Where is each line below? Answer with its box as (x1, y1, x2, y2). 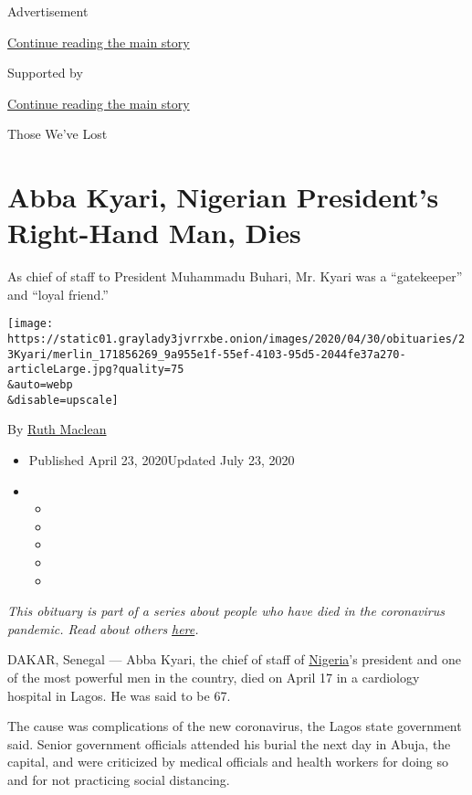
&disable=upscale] (7, 393, 119, 407)
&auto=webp (7, 378, 73, 392)
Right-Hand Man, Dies (7, 214, 301, 251)
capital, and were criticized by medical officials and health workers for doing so (7, 752, 449, 771)
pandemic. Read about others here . (7, 619, 199, 638)
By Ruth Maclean (7, 419, 107, 439)
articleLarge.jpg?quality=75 (7, 363, 184, 376)
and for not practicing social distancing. (7, 769, 230, 789)
